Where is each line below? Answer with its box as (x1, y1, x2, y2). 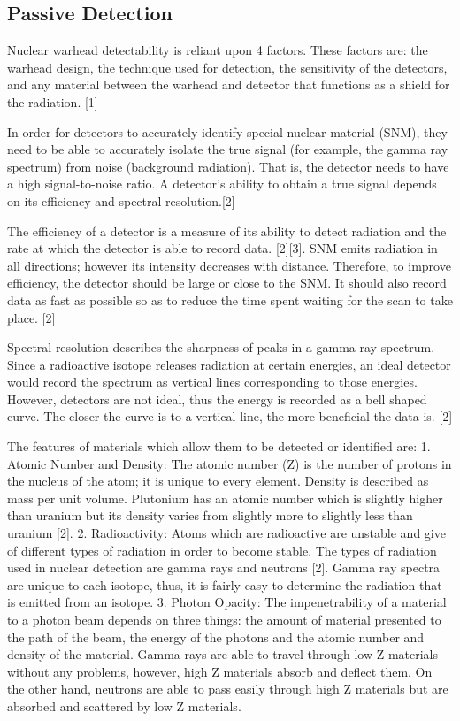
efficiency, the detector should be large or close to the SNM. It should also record (7, 273, 447, 292)
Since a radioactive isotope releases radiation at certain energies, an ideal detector (7, 355, 451, 373)
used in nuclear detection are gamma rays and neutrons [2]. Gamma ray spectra (7, 558, 441, 577)
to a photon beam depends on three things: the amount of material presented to (7, 610, 441, 629)
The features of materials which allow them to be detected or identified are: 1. (7, 437, 431, 456)
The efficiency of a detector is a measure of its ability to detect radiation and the (7, 221, 447, 240)
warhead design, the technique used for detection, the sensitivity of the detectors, (7, 58, 448, 76)
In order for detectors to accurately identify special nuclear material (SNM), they (7, 122, 448, 141)
